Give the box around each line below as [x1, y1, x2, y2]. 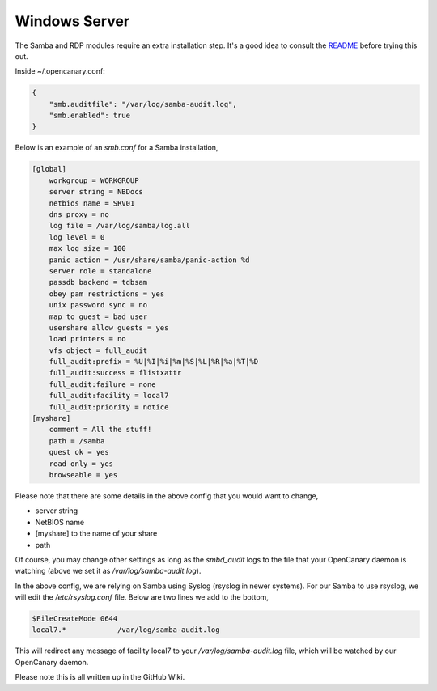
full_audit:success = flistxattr [49, 368, 182, 378]
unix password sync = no [49, 300, 148, 310]
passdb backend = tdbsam [49, 278, 148, 287]
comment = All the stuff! [49, 425, 152, 435]
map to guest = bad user [49, 312, 148, 321]
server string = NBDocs [49, 187, 143, 197]
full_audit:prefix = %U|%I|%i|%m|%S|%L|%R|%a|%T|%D [49, 357, 259, 367]
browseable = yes [49, 470, 118, 479]
